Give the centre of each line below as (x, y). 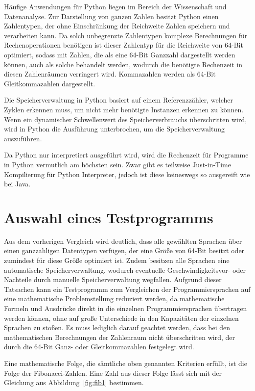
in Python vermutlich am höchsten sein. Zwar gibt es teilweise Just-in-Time (117, 164)
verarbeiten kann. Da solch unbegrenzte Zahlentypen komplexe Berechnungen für (126, 35)
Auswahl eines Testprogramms (109, 217)
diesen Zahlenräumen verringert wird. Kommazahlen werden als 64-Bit (110, 74)
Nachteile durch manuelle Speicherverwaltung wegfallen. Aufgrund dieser (113, 279)
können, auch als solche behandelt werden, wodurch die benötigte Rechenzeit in (123, 64)
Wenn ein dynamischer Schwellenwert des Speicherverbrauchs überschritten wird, (126, 119)
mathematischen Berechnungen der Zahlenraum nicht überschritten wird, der (119, 337)
